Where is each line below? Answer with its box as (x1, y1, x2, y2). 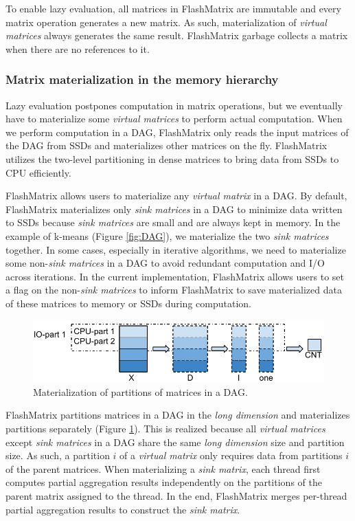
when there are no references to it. (5, 41, 150, 56)
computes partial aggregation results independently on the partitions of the (5, 475, 322, 489)
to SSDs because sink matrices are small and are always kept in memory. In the (5, 215, 341, 230)
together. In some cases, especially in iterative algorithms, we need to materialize (5, 242, 346, 256)
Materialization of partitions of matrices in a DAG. (33, 384, 248, 399)
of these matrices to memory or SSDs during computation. (5, 296, 251, 310)
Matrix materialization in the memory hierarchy (5, 71, 279, 88)
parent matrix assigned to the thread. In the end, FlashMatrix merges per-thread (5, 488, 347, 502)
